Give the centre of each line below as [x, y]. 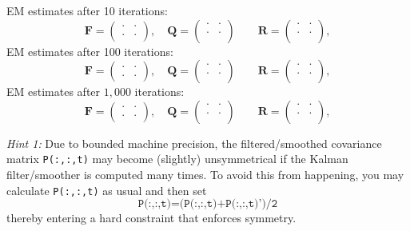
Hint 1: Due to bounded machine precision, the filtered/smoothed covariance [194, 143]
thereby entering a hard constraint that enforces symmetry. [151, 218]
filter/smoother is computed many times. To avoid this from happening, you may [205, 175]
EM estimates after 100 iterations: [90, 51]
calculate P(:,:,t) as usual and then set [107, 190]
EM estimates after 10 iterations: [87, 10]
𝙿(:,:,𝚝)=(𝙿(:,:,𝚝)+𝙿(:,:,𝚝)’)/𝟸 [208, 204]
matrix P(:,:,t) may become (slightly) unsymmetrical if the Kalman [177, 159]
